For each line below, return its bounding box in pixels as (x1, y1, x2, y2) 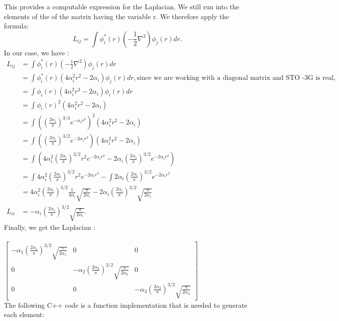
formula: (4, 21, 29, 31)
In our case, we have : (4, 47, 69, 57)
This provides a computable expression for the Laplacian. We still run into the (4, 1, 240, 11)
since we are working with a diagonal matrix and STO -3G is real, (137, 74, 336, 82)
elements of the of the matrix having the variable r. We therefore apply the (4, 11, 229, 21)
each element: (4, 309, 45, 320)
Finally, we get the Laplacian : (4, 222, 96, 232)
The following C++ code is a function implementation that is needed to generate (4, 299, 247, 310)
